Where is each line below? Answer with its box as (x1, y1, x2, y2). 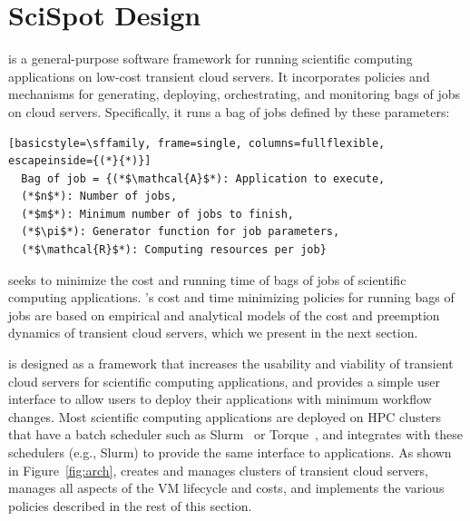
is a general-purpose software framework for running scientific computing (8, 49, 413, 68)
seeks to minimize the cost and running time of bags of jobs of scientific (8, 270, 406, 289)
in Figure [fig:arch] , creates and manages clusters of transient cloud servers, (8, 460, 429, 479)
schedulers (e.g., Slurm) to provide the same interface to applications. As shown (8, 443, 452, 461)
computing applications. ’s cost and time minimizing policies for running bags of (8, 288, 455, 307)
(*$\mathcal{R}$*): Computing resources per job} (21, 243, 327, 257)
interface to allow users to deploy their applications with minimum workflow (8, 389, 432, 408)
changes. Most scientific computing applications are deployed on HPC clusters (8, 407, 442, 426)
